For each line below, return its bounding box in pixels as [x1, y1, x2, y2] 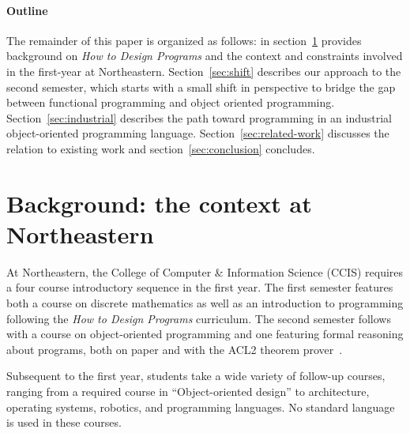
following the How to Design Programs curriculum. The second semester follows [6, 310, 391, 326]
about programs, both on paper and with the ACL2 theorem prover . [6, 341, 343, 357]
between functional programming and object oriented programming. [6, 94, 335, 111]
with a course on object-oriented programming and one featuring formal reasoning [6, 326, 404, 342]
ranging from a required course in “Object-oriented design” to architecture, [6, 383, 370, 400]
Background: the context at [6, 186, 312, 219]
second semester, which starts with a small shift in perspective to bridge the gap [6, 78, 396, 95]
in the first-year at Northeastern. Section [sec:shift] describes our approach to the [6, 62, 401, 79]
